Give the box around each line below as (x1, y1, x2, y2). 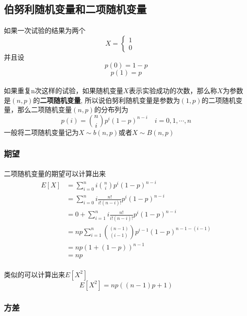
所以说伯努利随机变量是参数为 (84, 95, 180, 105)
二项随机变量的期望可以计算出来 (4, 168, 106, 178)
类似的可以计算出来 (4, 269, 65, 279)
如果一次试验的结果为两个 (4, 25, 85, 35)
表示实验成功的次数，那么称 (129, 85, 217, 96)
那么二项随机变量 (17, 104, 72, 115)
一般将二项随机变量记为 (4, 127, 79, 137)
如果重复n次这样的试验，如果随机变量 (4, 85, 123, 96)
